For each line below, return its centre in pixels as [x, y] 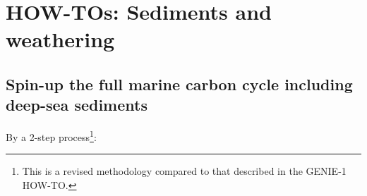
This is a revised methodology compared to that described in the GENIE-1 [184, 171]
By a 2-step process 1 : [51, 136]
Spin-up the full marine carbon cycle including [179, 84]
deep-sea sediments [77, 105]
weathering [60, 39]
